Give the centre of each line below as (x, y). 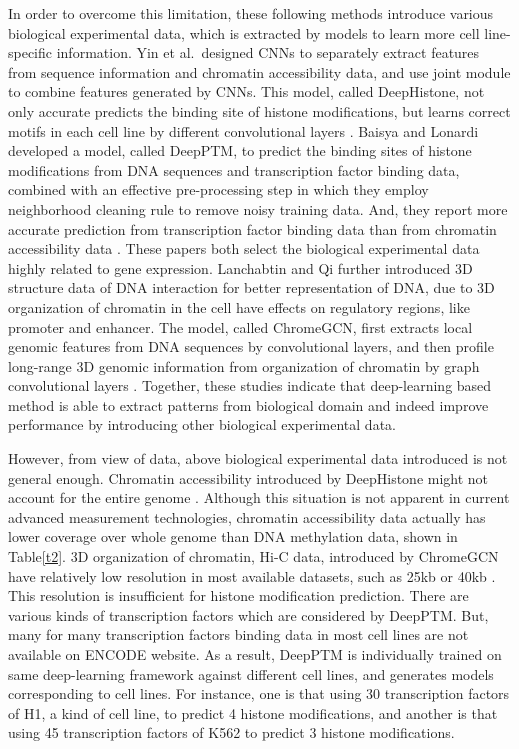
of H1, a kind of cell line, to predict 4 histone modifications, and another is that (253, 712)
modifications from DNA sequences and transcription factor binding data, (234, 169)
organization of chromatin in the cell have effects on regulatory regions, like (239, 306)
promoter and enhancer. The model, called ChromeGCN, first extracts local (240, 326)
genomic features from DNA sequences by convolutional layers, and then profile (251, 346)
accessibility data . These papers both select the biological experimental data (244, 248)
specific (30, 52)
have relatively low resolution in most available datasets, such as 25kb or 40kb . (252, 575)
